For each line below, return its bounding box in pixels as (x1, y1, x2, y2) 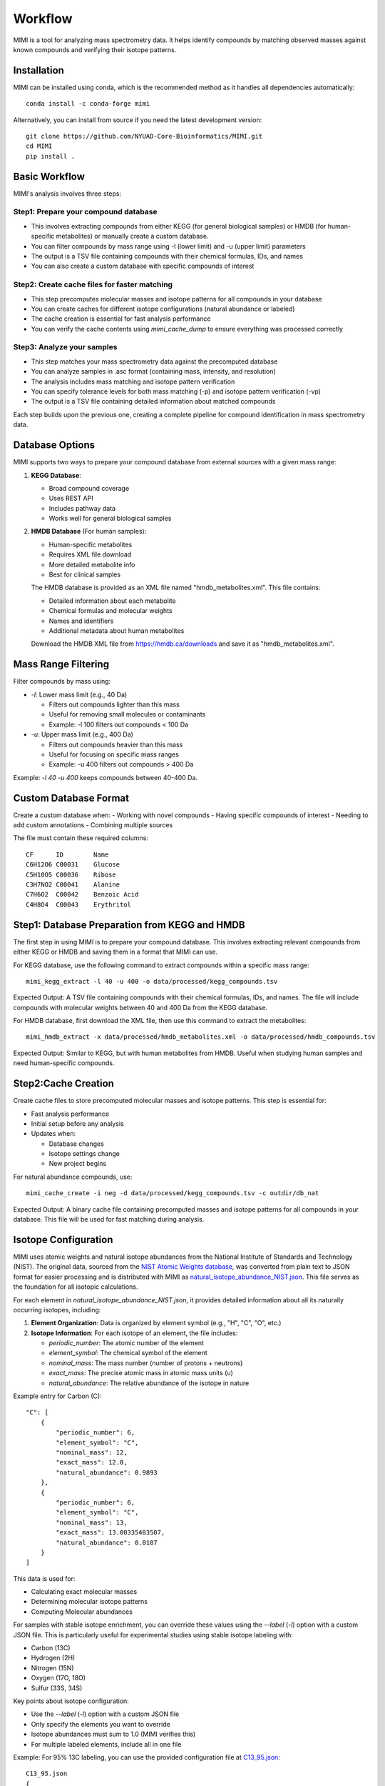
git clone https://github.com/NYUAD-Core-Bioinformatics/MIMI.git (26, 132, 263, 141)
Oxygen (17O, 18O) (31, 1674, 86, 1682)
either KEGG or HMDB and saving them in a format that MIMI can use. (13, 947, 218, 957)
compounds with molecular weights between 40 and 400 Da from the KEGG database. (13, 1003, 267, 1012)
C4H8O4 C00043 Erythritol (26, 900, 132, 909)
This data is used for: (13, 1574, 76, 1582)
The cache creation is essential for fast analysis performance (31, 314, 211, 323)
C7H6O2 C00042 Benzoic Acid (26, 890, 139, 899)
